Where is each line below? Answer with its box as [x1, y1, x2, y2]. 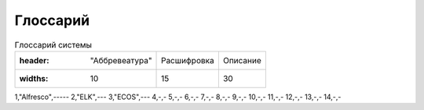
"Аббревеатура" [90, 55, 152, 66]
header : [19, 55, 50, 66]
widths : [19, 73, 49, 83]
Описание [222, 55, 262, 66]
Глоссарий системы [14, 39, 93, 50]
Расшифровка [161, 55, 215, 66]
